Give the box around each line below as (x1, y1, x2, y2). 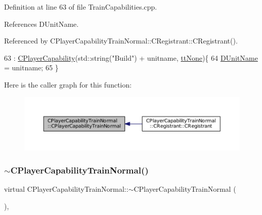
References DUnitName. (4, 18, 79, 29)
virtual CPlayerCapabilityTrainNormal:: (4, 184, 128, 194)
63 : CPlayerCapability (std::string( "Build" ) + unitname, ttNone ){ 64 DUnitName (4, 52, 258, 63)
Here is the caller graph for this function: (4, 79, 132, 90)
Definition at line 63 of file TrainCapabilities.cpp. (4, 2, 157, 12)
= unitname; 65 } (4, 62, 59, 73)
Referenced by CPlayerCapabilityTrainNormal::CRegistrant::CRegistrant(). (4, 35, 238, 46)
